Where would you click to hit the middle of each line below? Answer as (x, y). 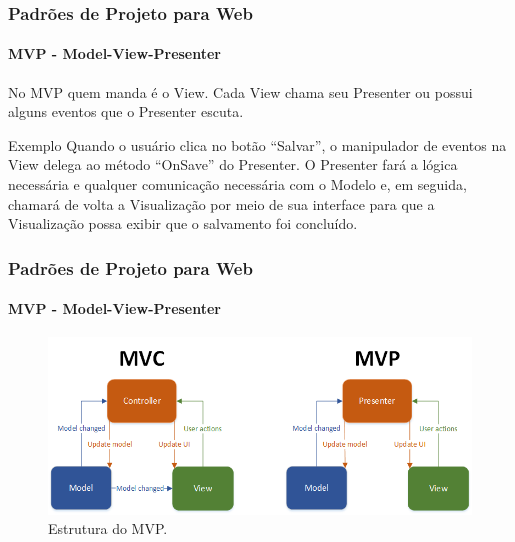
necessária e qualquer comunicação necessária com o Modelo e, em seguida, (237, 184)
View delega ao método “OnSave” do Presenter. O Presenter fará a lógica (233, 164)
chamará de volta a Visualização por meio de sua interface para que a (221, 203)
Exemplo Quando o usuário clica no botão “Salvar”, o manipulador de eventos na (257, 144)
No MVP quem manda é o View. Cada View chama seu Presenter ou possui (240, 91)
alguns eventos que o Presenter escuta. (126, 111)
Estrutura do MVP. (108, 528)
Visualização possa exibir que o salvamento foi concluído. (183, 223)
